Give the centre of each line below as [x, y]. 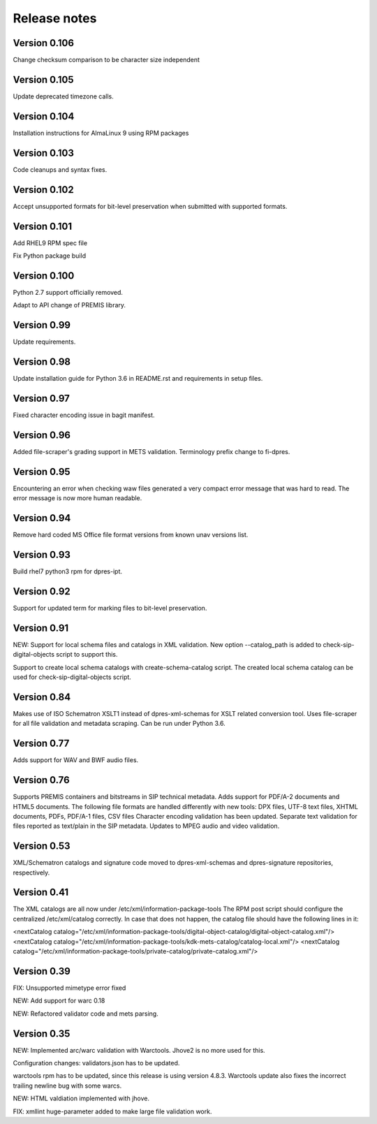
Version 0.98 [42, 362]
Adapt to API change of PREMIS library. [69, 305]
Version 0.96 [42, 435]
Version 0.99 [42, 325]
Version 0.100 [44, 276]
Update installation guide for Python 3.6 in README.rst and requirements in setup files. [138, 379]
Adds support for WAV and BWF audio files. [76, 760]
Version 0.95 [42, 472]
